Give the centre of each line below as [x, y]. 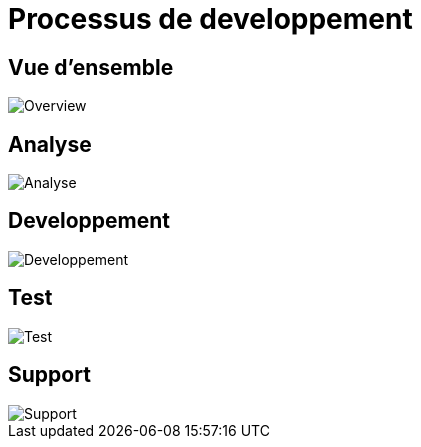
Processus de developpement [210, 19]
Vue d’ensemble [91, 67]
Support [49, 375]
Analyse [50, 144]
